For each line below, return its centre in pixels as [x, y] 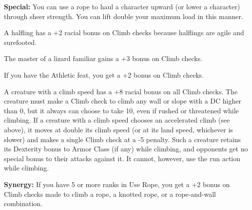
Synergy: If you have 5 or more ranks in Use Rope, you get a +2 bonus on [117, 184]
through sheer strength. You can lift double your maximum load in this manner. [124, 16]
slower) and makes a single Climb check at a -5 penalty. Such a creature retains [123, 139]
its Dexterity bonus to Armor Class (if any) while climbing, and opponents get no [126, 149]
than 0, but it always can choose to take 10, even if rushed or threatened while [121, 110]
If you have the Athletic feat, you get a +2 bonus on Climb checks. [104, 74]
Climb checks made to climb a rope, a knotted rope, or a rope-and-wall [110, 194]
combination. [23, 203]
